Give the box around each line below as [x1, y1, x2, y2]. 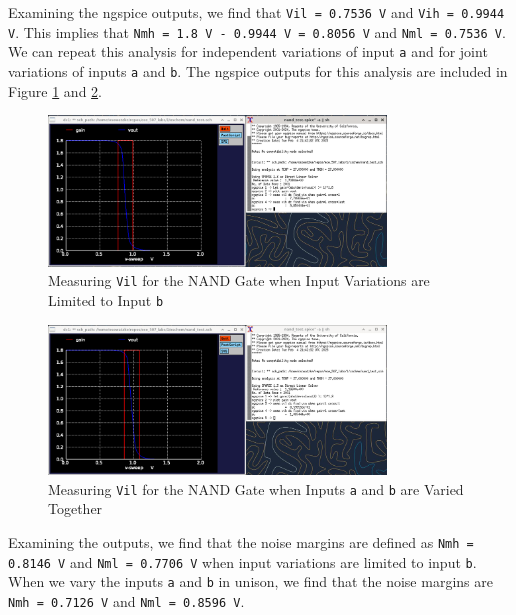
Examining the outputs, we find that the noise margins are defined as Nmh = [8, 532, 474, 553]
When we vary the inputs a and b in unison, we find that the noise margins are [8, 571, 493, 592]
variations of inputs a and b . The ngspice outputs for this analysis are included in [8, 60, 508, 81]
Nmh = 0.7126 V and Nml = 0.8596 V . [8, 591, 245, 612]
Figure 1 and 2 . [8, 80, 102, 101]
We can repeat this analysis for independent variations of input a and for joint [8, 41, 488, 62]
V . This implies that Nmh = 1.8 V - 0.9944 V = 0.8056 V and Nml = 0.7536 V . [8, 21, 506, 42]
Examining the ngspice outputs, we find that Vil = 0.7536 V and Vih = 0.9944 [8, 2, 505, 22]
